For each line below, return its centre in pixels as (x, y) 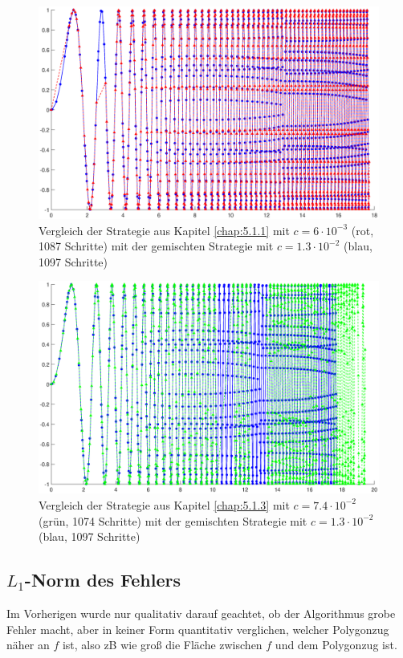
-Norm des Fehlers (102, 580)
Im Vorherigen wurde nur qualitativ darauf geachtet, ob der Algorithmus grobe (201, 613)
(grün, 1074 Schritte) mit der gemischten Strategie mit (173, 520)
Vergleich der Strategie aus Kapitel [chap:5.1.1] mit (164, 230)
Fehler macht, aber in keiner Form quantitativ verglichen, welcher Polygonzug (198, 629)
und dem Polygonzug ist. (336, 645)
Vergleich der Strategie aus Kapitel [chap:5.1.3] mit (164, 504)
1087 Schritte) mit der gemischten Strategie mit (156, 246)
